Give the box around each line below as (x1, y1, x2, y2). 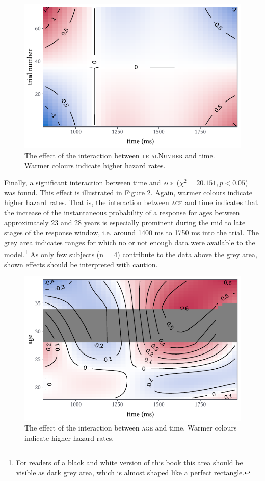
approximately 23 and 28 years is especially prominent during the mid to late (4, 217, 246, 227)
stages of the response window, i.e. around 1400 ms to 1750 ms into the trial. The (4, 227, 259, 238)
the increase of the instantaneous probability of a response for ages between (4, 207, 240, 218)
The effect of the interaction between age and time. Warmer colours (24, 422, 237, 433)
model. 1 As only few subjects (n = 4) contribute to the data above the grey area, (4, 247, 257, 260)
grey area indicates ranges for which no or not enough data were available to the (4, 237, 255, 247)
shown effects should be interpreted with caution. (4, 259, 158, 269)
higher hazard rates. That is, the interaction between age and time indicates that (4, 197, 258, 208)
